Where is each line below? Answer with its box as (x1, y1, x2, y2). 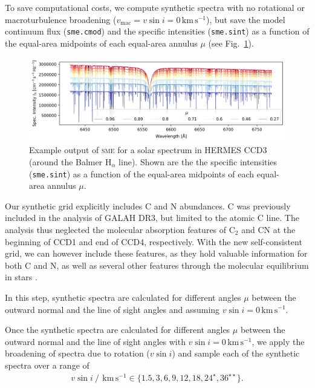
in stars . (5, 271, 37, 283)
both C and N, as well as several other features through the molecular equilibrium (5, 258, 309, 271)
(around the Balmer (29, 155, 103, 168)
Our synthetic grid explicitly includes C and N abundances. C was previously (5, 199, 291, 212)
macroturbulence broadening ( (5, 13, 117, 25)
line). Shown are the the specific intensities (119, 155, 278, 168)
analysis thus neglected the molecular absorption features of (5, 223, 227, 235)
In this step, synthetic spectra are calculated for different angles (5, 291, 241, 303)
